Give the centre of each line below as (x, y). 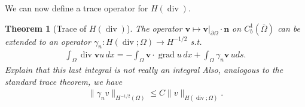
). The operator (154, 28)
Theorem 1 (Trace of (46, 28)
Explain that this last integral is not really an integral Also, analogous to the (144, 70)
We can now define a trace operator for (77, 8)
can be (289, 28)
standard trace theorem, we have (64, 81)
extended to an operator (48, 41)
